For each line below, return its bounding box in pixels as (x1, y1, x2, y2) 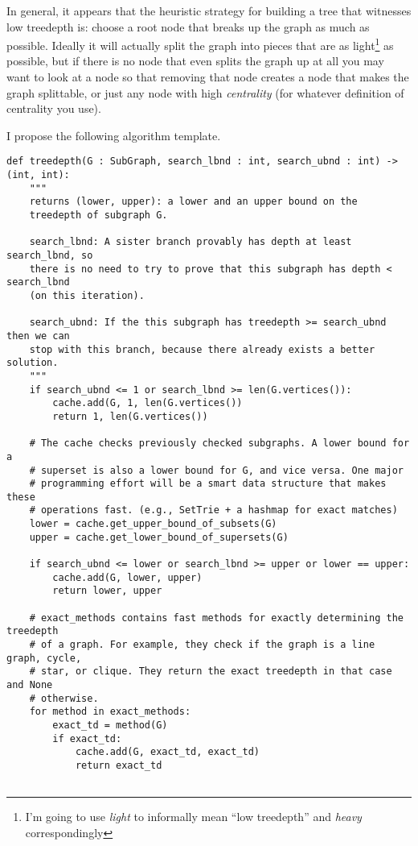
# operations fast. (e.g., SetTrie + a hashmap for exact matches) (29, 504, 398, 516)
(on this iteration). (29, 289, 145, 301)
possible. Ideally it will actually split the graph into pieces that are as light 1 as (6, 35, 394, 53)
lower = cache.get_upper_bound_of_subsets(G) (29, 518, 277, 530)
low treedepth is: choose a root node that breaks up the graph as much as (6, 18, 370, 35)
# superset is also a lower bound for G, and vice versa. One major (29, 464, 404, 476)
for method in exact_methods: (29, 706, 191, 718)
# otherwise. (29, 692, 99, 704)
